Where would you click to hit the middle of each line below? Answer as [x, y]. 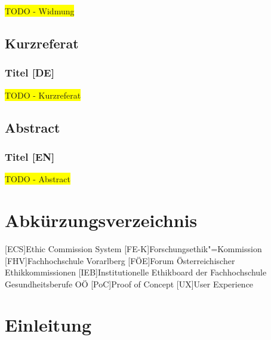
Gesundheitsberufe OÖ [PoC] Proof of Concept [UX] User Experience [129, 284]
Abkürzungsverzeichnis [101, 220]
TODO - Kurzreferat [43, 95]
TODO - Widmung [40, 11]
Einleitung [48, 325]
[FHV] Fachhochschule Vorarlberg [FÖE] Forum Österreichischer [120, 260]
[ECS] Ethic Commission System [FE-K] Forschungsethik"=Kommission [133, 248]
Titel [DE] [30, 73]
